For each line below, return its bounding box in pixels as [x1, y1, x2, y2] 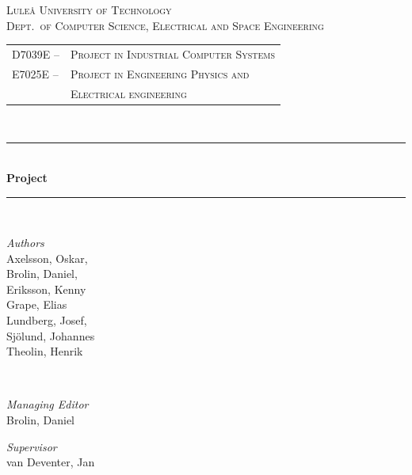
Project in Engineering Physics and [70, 65, 250, 82]
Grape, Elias [6, 296, 67, 313]
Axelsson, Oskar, [6, 249, 88, 266]
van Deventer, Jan [6, 454, 95, 470]
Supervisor [6, 438, 57, 454]
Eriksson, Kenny [6, 280, 86, 297]
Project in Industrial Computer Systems [70, 45, 276, 62]
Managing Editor [6, 396, 89, 412]
